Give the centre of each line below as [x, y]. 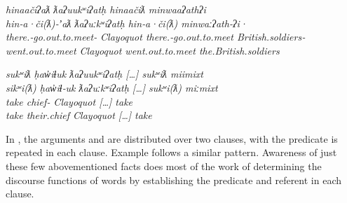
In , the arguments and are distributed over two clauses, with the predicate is [172, 138]
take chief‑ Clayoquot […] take [69, 101]
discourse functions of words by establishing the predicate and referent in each [173, 180]
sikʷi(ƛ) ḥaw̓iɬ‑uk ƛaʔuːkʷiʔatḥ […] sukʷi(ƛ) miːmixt [112, 87]
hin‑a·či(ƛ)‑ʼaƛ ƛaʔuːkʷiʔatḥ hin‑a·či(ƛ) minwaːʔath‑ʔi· [127, 23]
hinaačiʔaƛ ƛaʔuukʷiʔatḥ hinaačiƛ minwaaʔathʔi [106, 9]
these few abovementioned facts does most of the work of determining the [164, 166]
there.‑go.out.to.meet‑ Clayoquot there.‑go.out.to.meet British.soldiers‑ [156, 37]
